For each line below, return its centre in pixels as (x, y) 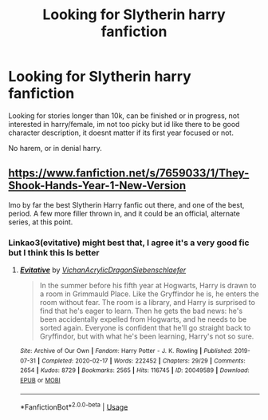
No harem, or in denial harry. (55, 148)
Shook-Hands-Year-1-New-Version (97, 186)
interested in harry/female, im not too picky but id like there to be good (124, 124)
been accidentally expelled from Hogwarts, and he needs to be (143, 319)
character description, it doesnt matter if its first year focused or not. (121, 133)
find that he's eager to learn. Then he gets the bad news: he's (141, 311)
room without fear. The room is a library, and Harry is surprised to (147, 303)
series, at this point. (41, 222)
